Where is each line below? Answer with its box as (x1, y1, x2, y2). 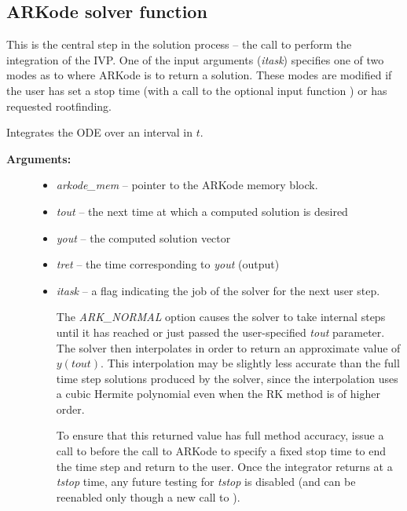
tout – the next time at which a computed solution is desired (56, 203, 348, 219)
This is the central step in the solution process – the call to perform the (6, 36, 352, 53)
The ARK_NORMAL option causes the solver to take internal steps (56, 308, 386, 325)
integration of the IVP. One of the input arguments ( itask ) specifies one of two (6, 51, 384, 68)
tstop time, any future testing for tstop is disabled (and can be (56, 473, 356, 490)
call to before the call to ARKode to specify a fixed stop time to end (56, 443, 386, 459)
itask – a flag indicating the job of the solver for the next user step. (56, 282, 380, 298)
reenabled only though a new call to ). (56, 488, 240, 505)
